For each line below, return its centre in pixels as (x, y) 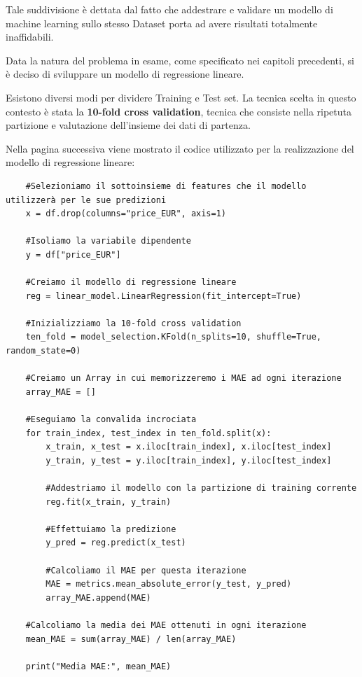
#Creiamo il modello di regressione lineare (131, 282)
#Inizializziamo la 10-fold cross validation (133, 323)
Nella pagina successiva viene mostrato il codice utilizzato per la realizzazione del (180, 148)
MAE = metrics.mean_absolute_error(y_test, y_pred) (169, 584)
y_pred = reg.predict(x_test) (116, 543)
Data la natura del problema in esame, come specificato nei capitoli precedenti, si (180, 60)
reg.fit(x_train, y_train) (109, 502)
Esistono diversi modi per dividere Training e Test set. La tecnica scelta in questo (181, 97)
